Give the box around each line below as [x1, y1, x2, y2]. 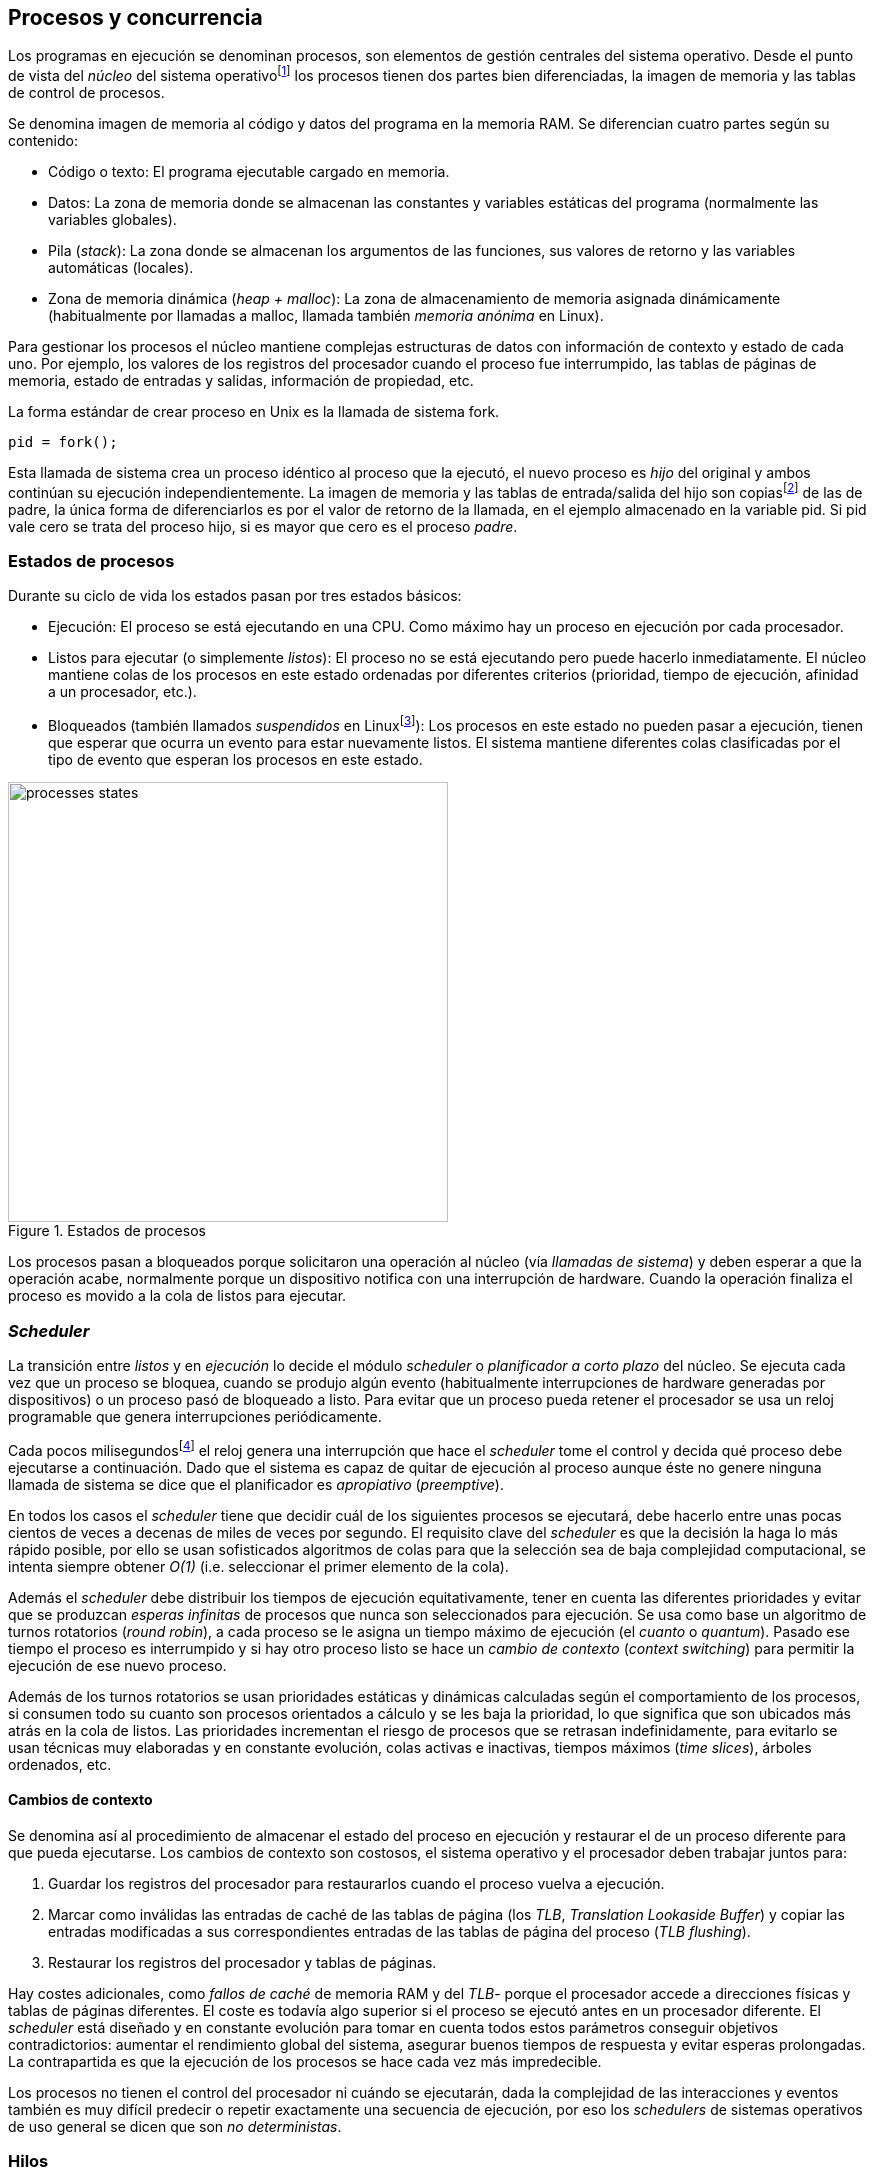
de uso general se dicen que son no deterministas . [8, 2117, 342, 2135]
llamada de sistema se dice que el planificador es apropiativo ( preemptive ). [8, 1475, 504, 1493]
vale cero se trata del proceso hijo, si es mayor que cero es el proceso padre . [8, 517, 518, 535]
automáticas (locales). [48, 259, 194, 277]
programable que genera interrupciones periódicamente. [8, 1407, 382, 1425]
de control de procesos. [8, 84, 165, 102]
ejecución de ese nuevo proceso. [8, 1656, 227, 1674]
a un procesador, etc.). [48, 683, 197, 701]
